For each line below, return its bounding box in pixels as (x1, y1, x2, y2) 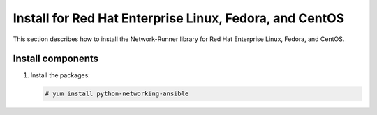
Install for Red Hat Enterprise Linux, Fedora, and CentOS (13, 10, 345, 26)
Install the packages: (30, 71, 90, 79)
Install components (13, 53, 99, 65)
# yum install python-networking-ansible (45, 90, 189, 98)
